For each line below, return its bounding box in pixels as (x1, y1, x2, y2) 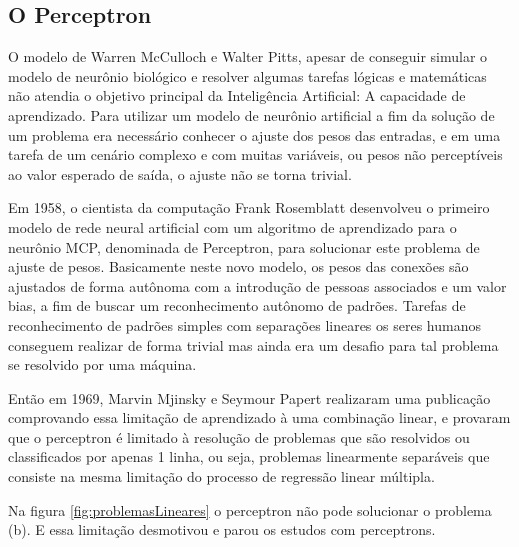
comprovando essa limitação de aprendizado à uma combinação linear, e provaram (8, 407, 511, 428)
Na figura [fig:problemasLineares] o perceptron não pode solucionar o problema (8, 499, 492, 520)
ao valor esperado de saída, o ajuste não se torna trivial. (8, 163, 352, 184)
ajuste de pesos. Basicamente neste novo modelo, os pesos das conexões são (8, 256, 469, 277)
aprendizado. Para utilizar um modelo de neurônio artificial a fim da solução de (8, 104, 495, 125)
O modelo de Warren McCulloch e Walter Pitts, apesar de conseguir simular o (8, 46, 488, 67)
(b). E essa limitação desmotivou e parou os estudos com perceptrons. (8, 519, 436, 540)
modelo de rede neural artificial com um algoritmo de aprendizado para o (8, 216, 457, 237)
